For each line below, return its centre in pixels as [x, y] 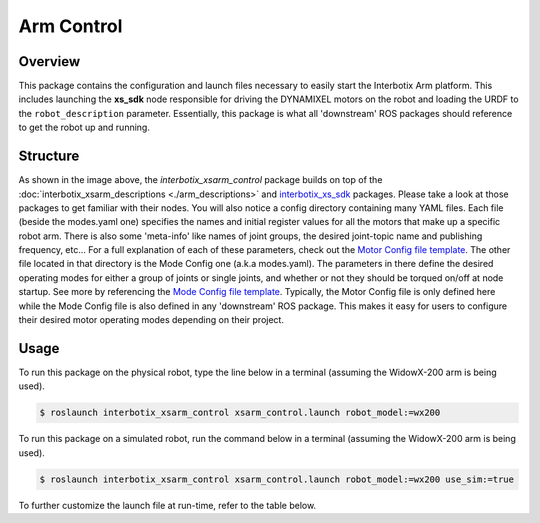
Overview [49, 61]
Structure [49, 156]
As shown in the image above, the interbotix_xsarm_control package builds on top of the [200, 180]
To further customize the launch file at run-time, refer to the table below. [167, 505]
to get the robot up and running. [84, 127]
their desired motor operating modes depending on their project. [151, 320]
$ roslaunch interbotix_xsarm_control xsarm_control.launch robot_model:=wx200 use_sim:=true [277, 479]
